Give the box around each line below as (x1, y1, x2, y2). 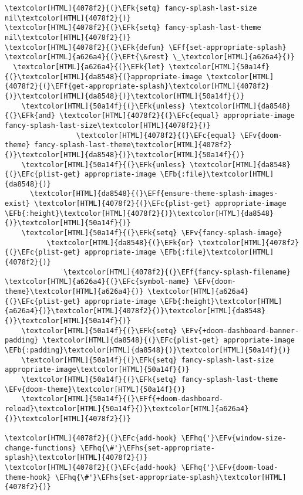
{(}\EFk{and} (5, 111, 55, 120)
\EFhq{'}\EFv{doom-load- (181, 463, 278, 472)
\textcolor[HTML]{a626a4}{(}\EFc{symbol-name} (5, 277, 190, 286)
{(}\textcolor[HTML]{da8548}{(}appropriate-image (5, 72, 203, 81)
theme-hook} (5, 473, 51, 482)
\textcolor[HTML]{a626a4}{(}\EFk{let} (13, 62, 165, 71)
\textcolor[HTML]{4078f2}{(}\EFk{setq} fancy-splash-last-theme (5, 23, 261, 32)
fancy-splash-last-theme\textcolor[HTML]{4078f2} (34, 141, 232, 150)
